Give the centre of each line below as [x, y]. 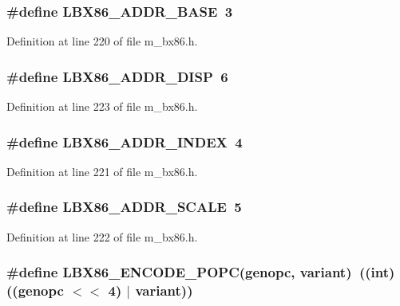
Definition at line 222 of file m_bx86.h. [102, 236]
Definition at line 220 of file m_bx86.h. [102, 41]
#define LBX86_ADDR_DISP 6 [117, 76]
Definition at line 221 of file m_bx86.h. [102, 171]
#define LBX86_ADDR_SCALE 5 [124, 207]
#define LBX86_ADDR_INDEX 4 [125, 141]
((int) [377, 272]
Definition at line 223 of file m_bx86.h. [102, 106]
